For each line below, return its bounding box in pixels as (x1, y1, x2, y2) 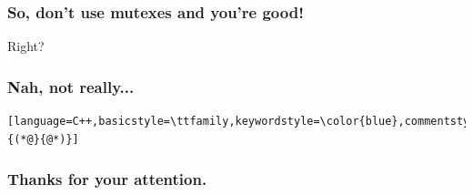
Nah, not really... (7, 75, 135, 97)
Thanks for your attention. (7, 168, 207, 190)
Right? (7, 36, 45, 56)
